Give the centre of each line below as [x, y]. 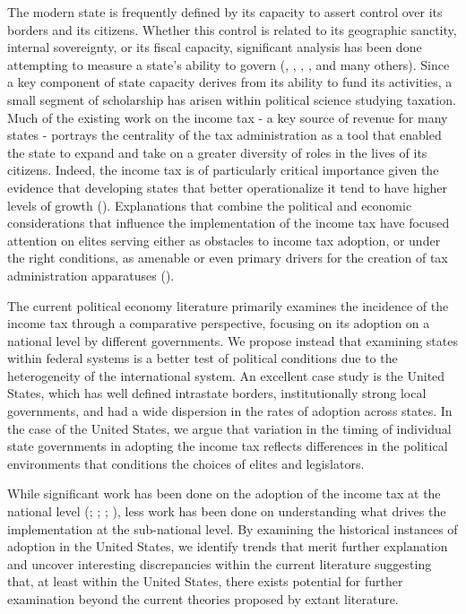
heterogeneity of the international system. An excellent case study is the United [226, 375]
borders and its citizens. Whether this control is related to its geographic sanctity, [232, 29]
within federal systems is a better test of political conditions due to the [203, 358]
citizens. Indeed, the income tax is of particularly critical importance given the [223, 170]
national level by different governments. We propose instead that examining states [233, 340]
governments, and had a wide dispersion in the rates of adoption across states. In [230, 411]
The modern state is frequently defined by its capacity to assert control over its [225, 12]
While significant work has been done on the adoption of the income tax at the [224, 493]
